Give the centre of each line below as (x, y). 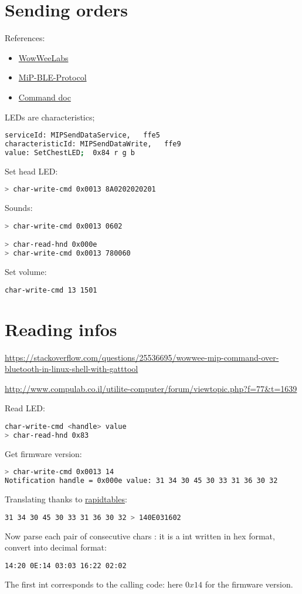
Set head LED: (31, 171)
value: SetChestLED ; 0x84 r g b (70, 152)
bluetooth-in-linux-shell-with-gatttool (72, 369)
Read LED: (25, 408)
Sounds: (19, 208)
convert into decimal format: (56, 547)
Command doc (45, 97)
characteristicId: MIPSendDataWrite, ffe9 (93, 144)
